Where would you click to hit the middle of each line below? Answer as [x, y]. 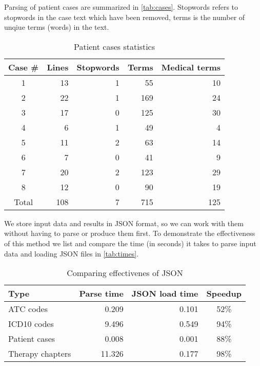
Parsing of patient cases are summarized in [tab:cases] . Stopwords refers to [121, 7]
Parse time [101, 294]
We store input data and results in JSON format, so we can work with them [124, 223]
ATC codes [28, 309]
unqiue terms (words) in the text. [57, 27]
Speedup [224, 294]
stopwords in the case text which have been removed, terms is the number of [125, 17]
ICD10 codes [31, 324]
